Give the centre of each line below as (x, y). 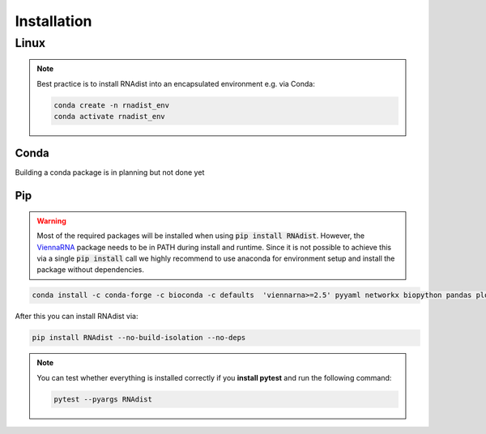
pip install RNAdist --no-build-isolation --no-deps (139, 338)
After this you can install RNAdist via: (77, 317)
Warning (51, 221)
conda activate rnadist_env (109, 116)
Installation (53, 21)
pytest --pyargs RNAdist (103, 399)
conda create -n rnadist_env (112, 105)
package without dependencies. (91, 270)
